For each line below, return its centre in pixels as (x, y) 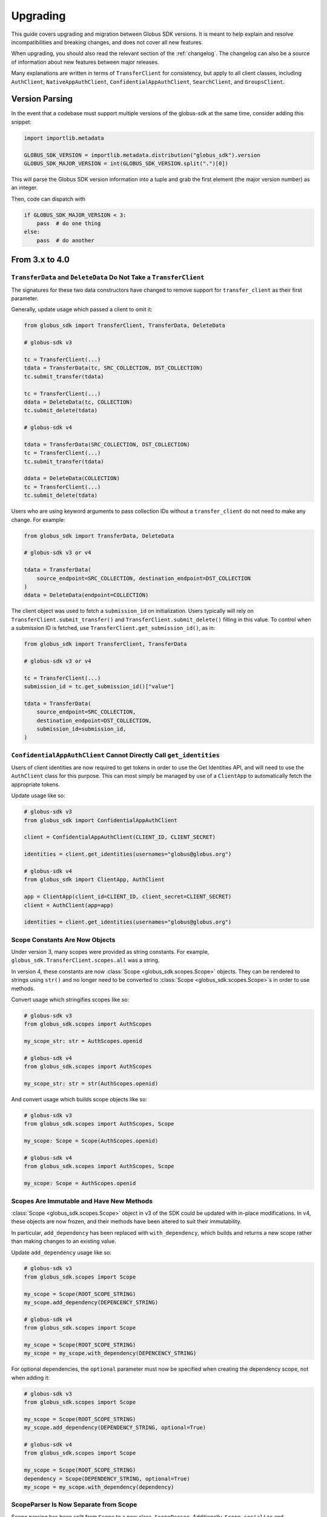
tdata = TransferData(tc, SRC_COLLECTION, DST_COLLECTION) (113, 368)
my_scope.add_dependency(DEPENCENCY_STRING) (91, 1302)
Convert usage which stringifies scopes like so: (70, 999)
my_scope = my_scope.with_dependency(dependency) (99, 1487)
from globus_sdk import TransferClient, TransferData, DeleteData (124, 326)
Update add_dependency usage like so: (61, 1252)
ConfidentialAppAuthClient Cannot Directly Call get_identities (116, 755)
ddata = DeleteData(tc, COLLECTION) (78, 402)
